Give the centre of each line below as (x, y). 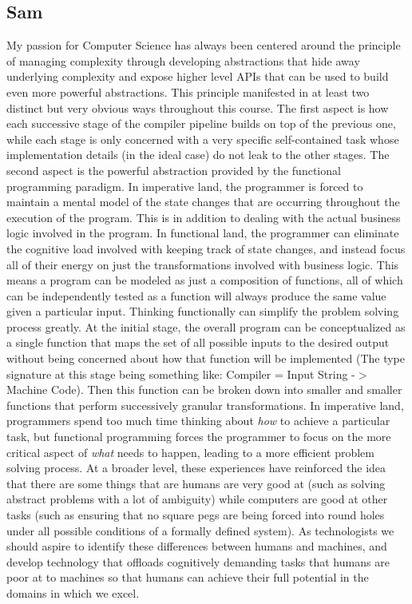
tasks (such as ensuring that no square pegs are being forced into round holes (196, 515)
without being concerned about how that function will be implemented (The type (206, 358)
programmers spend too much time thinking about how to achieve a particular (198, 421)
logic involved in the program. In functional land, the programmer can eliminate (203, 233)
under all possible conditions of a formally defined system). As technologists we (200, 530)
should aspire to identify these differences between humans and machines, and (197, 546)
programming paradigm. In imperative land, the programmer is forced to (185, 186)
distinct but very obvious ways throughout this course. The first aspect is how (198, 107)
